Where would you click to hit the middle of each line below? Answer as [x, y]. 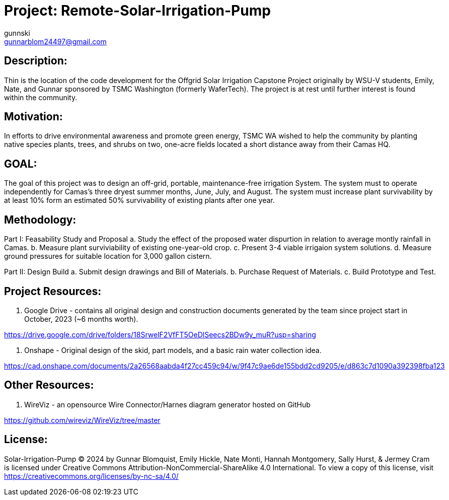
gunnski [17, 33]
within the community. [41, 97]
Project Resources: [53, 291]
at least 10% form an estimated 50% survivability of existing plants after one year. [139, 200]
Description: [36, 61]
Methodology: [40, 220]
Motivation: [33, 117]
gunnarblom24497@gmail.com [55, 41]
